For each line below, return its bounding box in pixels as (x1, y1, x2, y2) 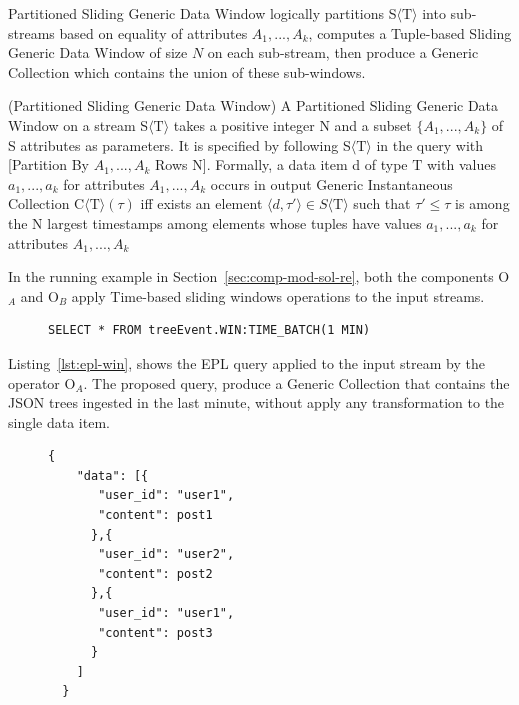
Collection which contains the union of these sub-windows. (8, 61, 366, 82)
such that (353, 193, 411, 214)
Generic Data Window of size (8, 42, 188, 63)
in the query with (376, 134, 484, 155)
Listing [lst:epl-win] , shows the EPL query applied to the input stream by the (8, 352, 485, 373)
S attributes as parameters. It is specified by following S (8, 134, 351, 155)
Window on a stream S (8, 114, 149, 135)
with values (426, 154, 496, 175)
